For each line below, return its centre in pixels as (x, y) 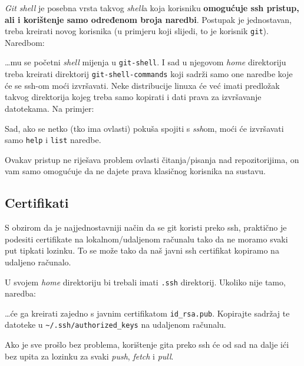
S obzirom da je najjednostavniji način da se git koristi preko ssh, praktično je (146, 227)
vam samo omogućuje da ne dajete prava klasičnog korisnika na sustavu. (136, 171)
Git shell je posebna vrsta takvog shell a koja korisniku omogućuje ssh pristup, (152, 8)
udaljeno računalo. (38, 262)
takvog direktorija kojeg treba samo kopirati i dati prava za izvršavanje (133, 97)
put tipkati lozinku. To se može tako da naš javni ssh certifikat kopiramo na (142, 250)
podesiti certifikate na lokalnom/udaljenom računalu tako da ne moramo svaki (146, 239)
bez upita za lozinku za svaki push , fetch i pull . (89, 356)
